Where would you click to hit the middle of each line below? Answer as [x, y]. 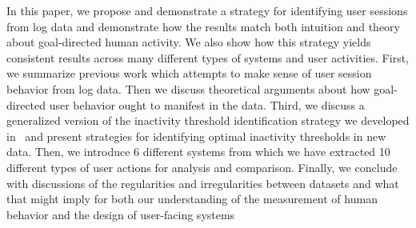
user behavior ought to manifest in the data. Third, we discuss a [207, 104]
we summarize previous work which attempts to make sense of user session [189, 73]
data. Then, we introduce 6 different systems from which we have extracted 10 [198, 152]
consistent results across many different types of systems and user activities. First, [208, 57]
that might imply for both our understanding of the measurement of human [192, 199]
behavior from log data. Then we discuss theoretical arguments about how [188, 88]
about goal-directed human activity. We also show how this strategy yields [189, 42]
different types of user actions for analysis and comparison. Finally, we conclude [202, 167]
